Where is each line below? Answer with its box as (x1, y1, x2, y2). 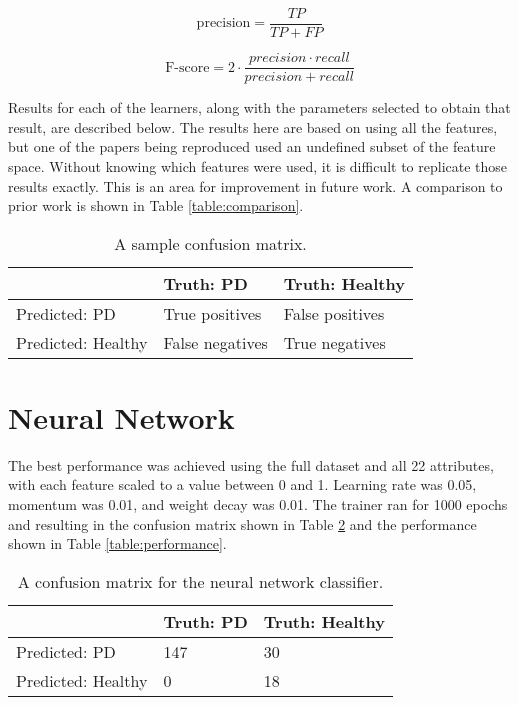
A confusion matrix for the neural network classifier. (17, 569, 384, 593)
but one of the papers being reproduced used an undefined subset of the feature (8, 136, 496, 157)
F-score (165, 60, 210, 75)
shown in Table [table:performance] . (8, 533, 227, 554)
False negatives (163, 330, 268, 354)
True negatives (283, 330, 386, 354)
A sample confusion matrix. (114, 231, 307, 255)
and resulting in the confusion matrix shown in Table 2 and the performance (8, 513, 477, 534)
